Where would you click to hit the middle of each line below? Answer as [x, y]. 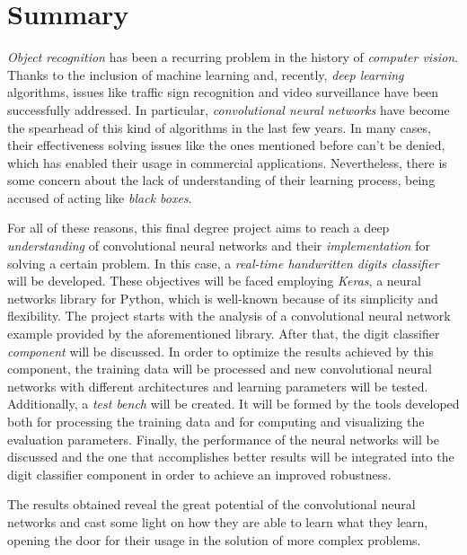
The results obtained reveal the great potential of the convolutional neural [211, 504]
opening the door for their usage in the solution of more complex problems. [214, 539]
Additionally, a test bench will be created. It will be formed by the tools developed [233, 404]
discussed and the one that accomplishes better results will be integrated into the [231, 457]
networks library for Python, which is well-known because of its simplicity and [223, 298]
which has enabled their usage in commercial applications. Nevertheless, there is [227, 162]
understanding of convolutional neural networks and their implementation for [219, 246]
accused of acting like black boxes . [100, 197]
